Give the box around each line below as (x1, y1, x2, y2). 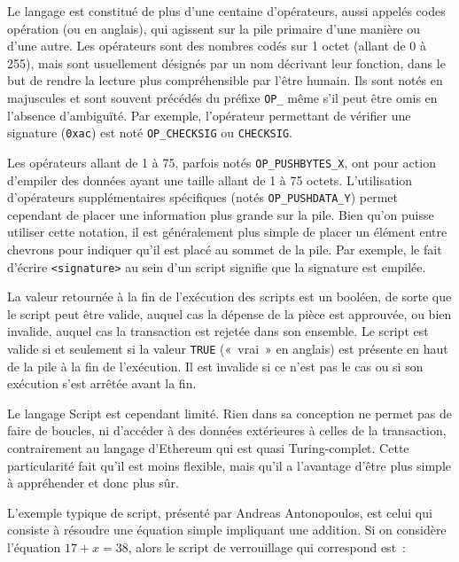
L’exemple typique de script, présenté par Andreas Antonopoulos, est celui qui (7, 503, 432, 521)
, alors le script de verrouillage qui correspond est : (128, 538, 406, 556)
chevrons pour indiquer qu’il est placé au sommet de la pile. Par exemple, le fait (7, 239, 442, 258)
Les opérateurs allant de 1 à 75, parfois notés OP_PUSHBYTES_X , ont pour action (7, 152, 436, 171)
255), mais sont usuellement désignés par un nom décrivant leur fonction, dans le (7, 53, 446, 72)
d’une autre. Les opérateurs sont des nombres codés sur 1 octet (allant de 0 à (7, 36, 426, 55)
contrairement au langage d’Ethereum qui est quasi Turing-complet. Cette (7, 439, 409, 457)
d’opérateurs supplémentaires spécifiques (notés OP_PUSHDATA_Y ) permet (7, 188, 398, 207)
